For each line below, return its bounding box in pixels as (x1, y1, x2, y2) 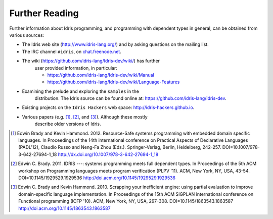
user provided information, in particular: (34, 65, 117, 71)
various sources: (9, 32, 44, 38)
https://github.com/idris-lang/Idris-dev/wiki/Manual (47, 72, 154, 78)
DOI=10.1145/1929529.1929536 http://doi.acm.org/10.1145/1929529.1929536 (18, 175, 176, 181)
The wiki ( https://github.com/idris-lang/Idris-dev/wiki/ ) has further (22, 58, 160, 64)
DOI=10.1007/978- (222, 144, 260, 150)
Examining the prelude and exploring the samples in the (22, 88, 139, 94)
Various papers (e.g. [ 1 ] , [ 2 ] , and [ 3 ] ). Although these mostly (22, 114, 148, 120)
